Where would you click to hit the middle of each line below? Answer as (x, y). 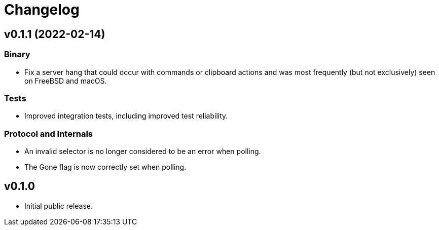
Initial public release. (59, 206)
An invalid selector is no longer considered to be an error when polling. (143, 151)
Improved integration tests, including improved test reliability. (126, 116)
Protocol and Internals (49, 133)
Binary (17, 54)
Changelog (42, 10)
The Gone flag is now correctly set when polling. (105, 167)
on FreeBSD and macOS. (66, 81)
